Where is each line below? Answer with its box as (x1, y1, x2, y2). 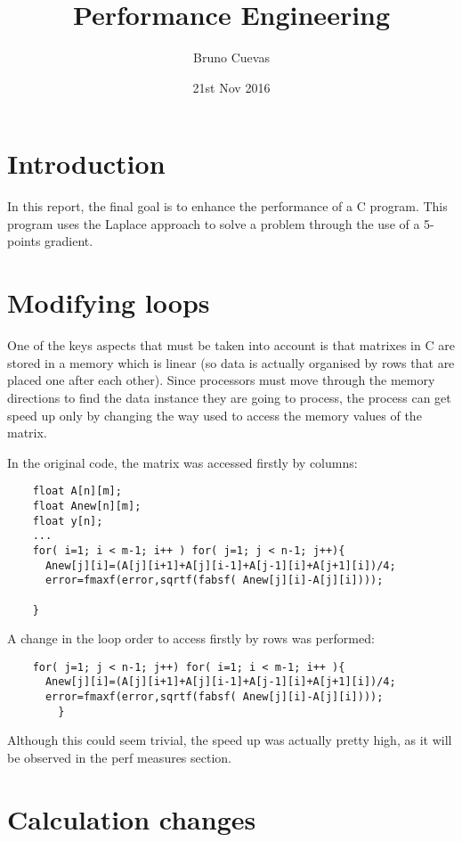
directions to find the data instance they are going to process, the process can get (7, 388, 451, 406)
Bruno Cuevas (193, 48, 270, 67)
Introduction (7, 145, 166, 182)
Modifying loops (7, 284, 210, 321)
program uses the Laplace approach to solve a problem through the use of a (7, 214, 420, 233)
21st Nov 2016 (192, 78, 271, 96)
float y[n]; (32, 514, 103, 527)
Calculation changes (7, 800, 256, 837)
